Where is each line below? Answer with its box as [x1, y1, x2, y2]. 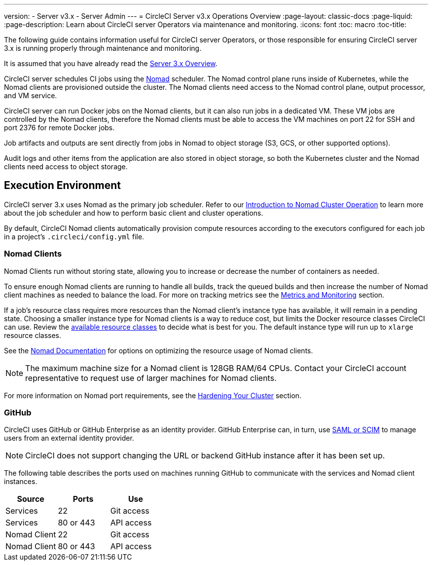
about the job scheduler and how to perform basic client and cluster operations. [4, 208, 263, 217]
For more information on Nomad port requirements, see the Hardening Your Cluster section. [4, 391, 302, 400]
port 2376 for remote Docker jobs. [4, 123, 115, 132]
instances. [4, 477, 37, 486]
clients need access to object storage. [4, 162, 128, 171]
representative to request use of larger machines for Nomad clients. [25, 373, 277, 383]
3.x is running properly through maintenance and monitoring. [4, 44, 202, 52]
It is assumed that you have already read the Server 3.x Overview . [4, 59, 217, 68]
